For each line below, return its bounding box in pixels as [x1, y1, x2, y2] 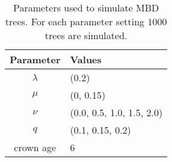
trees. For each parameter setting [5, 14, 145, 28]
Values [70, 52, 102, 66]
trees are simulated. [45, 28, 127, 42]
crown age [14, 140, 57, 154]
